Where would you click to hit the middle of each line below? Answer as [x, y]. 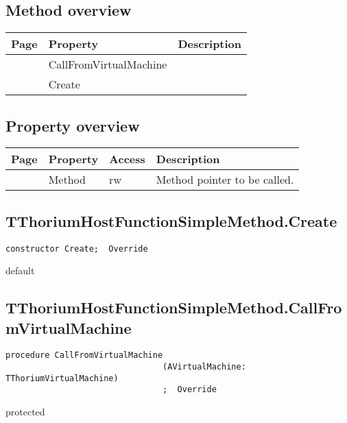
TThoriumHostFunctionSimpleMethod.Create [171, 220]
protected [25, 412]
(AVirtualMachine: [204, 367]
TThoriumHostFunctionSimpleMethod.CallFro [174, 307]
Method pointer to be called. [225, 180]
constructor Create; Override [77, 249]
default [20, 270]
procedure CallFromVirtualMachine [84, 355]
